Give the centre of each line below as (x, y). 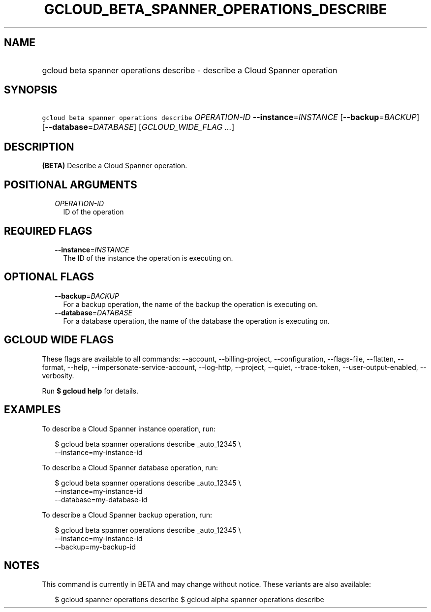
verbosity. (58, 375)
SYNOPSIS (31, 90)
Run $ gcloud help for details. (90, 391)
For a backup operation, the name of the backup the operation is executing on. (190, 304)
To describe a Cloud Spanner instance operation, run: (129, 428)
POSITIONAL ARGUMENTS (71, 184)
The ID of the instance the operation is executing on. (148, 258)
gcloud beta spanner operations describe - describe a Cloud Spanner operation (190, 70)
